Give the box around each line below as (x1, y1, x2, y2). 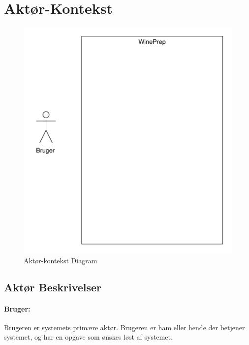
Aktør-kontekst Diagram (24, 255, 97, 265)
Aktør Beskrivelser (4, 279, 102, 294)
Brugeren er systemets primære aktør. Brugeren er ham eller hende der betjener (4, 322, 245, 332)
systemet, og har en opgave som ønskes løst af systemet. (4, 332, 173, 342)
